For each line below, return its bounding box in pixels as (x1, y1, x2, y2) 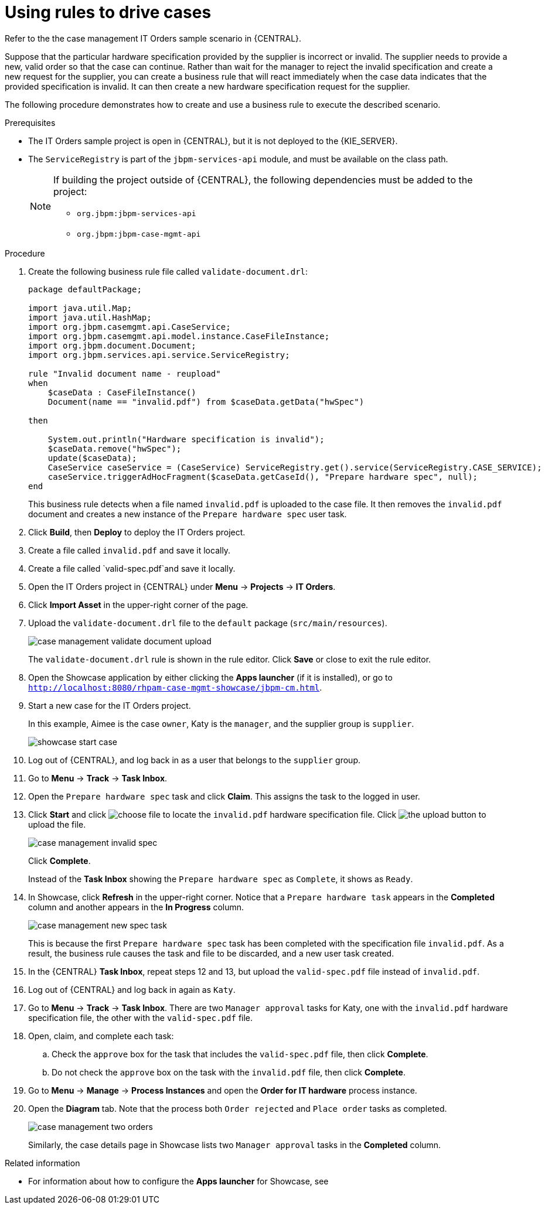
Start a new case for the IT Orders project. (28, 700, 191, 711)
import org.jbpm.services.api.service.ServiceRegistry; (28, 350, 290, 360)
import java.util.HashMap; (28, 312, 152, 322)
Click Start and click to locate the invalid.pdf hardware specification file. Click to (28, 809, 486, 819)
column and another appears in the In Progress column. (28, 901, 244, 912)
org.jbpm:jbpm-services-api (77, 209, 196, 218)
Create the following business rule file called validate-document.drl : (28, 266, 308, 276)
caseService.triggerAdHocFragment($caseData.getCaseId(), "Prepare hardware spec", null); (47, 472, 478, 481)
